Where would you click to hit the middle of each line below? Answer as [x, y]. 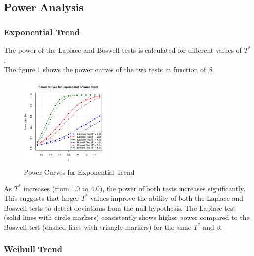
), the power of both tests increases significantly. [172, 188]
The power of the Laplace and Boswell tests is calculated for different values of [123, 50]
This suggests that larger [42, 198]
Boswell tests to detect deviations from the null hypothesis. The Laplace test [120, 207]
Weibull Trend [33, 249]
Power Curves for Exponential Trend [79, 171]
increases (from [46, 188]
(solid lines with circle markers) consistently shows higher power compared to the [127, 217]
